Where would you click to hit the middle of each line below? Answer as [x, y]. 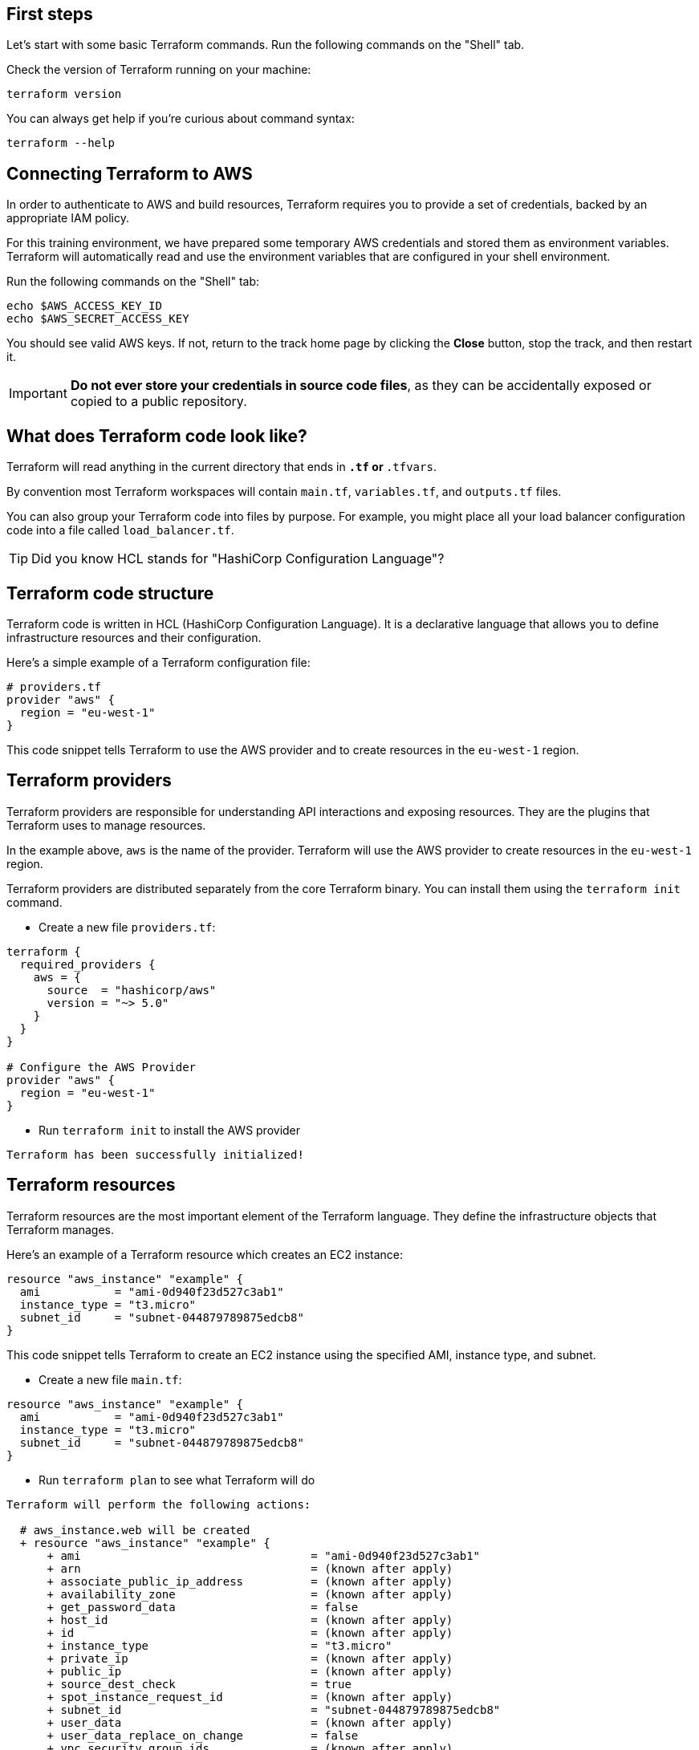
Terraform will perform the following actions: [159, 1504]
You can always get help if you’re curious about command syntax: [181, 119]
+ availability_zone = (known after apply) [250, 1594]
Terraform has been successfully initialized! [155, 1154]
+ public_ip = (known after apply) [250, 1671]
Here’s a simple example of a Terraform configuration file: [158, 662]
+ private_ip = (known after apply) [250, 1658]
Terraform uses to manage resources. [106, 825]
